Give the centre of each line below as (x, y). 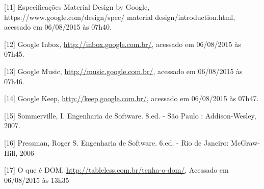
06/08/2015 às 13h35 (37, 180)
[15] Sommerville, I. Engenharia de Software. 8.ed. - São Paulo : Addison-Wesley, (130, 115)
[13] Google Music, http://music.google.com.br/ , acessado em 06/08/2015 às (123, 71)
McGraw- (245, 142)
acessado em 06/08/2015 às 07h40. (58, 27)
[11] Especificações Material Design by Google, (77, 7)
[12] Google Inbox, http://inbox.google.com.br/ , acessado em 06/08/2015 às (123, 44)
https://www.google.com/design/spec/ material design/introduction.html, (120, 17)
